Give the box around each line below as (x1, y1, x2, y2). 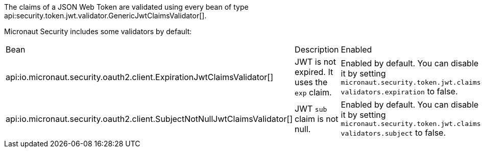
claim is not (295, 113, 339, 124)
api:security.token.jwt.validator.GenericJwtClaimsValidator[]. (4, 11, 207, 20)
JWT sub (295, 103, 327, 114)
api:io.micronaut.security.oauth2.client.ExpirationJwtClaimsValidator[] (6, 72, 274, 82)
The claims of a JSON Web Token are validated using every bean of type (4, 3, 249, 11)
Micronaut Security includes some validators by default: (4, 27, 192, 36)
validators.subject (341, 130, 413, 137)
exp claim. (295, 87, 332, 97)
